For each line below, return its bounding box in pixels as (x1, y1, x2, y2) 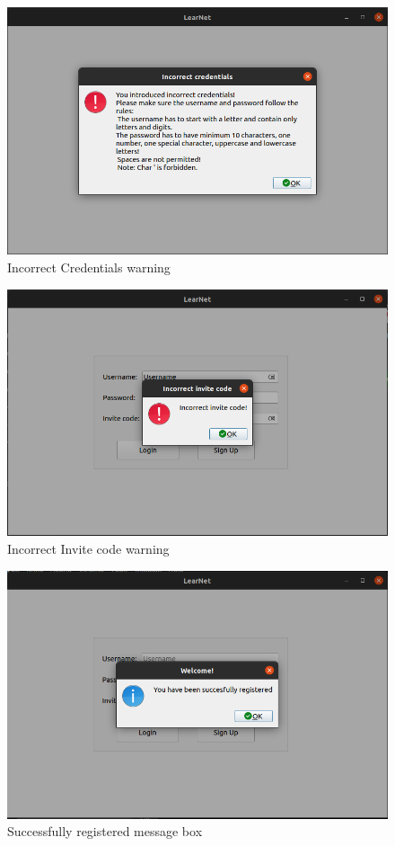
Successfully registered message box (7, 822, 203, 841)
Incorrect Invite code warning (7, 539, 170, 557)
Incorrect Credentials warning (7, 258, 171, 277)
